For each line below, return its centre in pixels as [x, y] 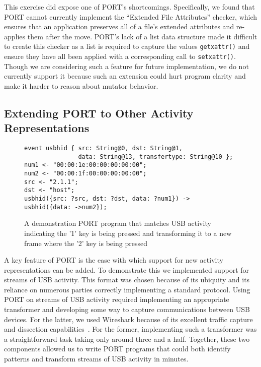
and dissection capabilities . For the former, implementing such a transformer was [130, 329]
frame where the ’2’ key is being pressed [86, 243]
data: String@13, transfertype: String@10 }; [156, 157]
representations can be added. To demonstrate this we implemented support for [127, 269]
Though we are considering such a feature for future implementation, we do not [126, 66]
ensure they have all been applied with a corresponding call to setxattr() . [120, 56]
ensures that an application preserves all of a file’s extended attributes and [119, 26]
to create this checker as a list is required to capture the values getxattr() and [127, 46]
